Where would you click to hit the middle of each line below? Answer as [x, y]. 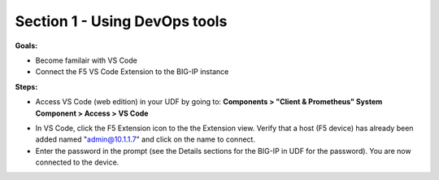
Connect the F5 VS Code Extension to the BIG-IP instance [132, 72]
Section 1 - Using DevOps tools [121, 21]
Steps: [26, 86]
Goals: [26, 46]
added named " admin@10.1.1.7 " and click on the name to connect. [146, 139]
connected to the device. [77, 162]
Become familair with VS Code [86, 60]
